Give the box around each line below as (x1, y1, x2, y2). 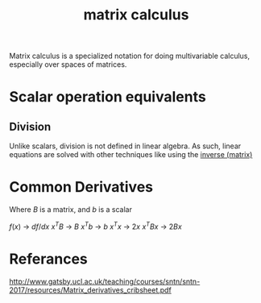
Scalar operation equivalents (9, 88, 206, 106)
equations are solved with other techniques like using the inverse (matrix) (9, 150, 253, 160)
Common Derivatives (9, 178, 154, 197)
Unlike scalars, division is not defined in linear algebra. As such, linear (9, 141, 242, 151)
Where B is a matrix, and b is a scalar (9, 205, 132, 214)
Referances (9, 250, 88, 268)
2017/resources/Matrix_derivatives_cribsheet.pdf (9, 284, 172, 295)
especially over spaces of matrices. (9, 60, 127, 69)
